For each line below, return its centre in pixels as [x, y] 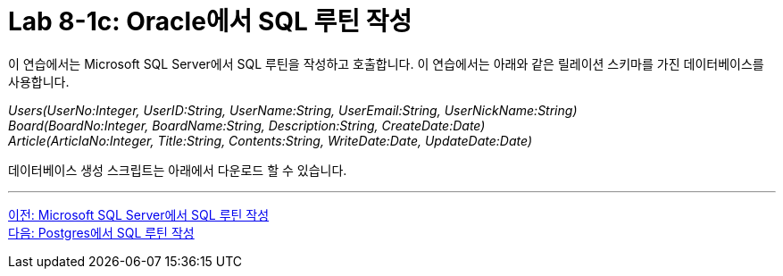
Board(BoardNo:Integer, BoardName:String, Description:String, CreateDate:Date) [247, 125]
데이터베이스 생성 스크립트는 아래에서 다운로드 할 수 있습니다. [178, 170]
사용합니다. [39, 81]
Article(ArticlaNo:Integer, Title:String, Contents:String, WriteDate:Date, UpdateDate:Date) [271, 140]
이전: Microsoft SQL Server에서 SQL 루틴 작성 [139, 214]
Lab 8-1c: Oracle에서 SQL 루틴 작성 [210, 21]
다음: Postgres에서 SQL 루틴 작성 [101, 232]
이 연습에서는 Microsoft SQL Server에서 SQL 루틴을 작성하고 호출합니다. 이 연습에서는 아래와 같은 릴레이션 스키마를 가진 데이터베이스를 [386, 63]
